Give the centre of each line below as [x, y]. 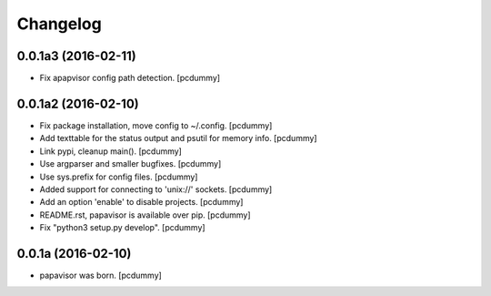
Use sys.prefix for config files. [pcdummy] [119, 177]
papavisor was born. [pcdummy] [101, 275]
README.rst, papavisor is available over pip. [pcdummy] [145, 215]
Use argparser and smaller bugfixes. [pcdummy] [130, 164]
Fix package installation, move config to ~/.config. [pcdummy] [156, 125]
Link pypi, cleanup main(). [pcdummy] [110, 151]
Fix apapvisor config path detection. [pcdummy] [130, 78]
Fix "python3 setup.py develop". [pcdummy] [122, 228]
